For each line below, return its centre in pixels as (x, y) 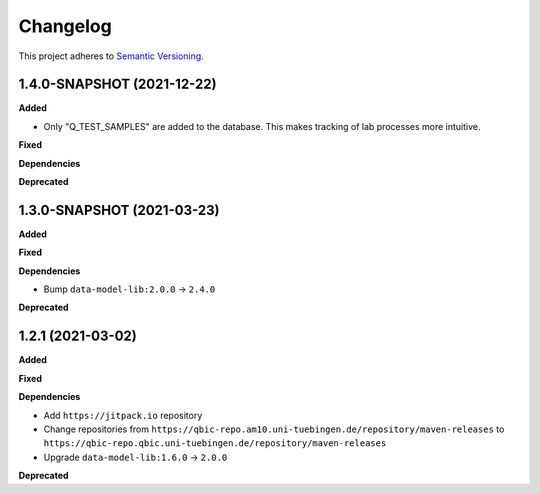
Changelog (65, 26)
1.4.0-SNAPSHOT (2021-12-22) (117, 84)
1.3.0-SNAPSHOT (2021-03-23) (119, 210)
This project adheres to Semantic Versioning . (111, 56)
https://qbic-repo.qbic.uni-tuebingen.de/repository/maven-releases (215, 443)
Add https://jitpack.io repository (123, 415)
